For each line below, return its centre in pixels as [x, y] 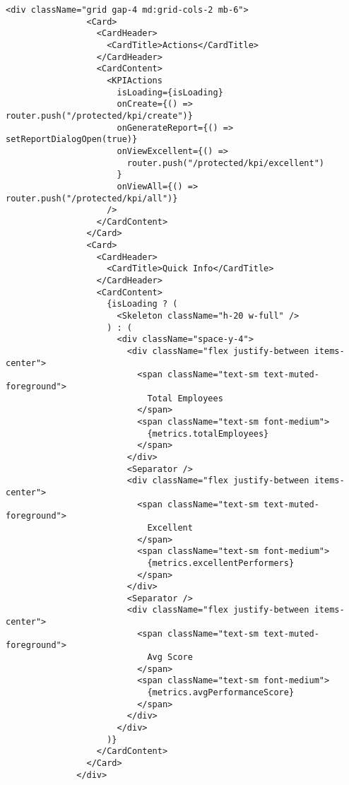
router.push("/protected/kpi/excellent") [226, 163]
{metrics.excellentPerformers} [221, 563]
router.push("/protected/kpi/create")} [99, 116]
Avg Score [170, 657]
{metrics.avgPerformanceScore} [221, 693]
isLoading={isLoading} [170, 92]
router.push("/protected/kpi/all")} [92, 198]
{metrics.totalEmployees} [208, 433]
